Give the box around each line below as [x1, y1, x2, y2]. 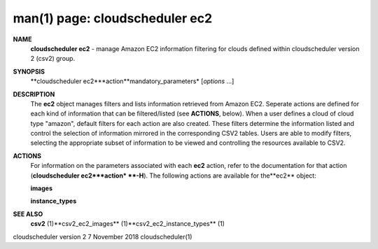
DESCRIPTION [13, 90, 55, 98]
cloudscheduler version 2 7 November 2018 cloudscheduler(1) [13, 232, 192, 241]
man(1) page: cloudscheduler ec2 [13, 10, 213, 26]
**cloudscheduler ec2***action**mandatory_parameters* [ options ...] [30, 77, 234, 85]
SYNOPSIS [13, 67, 45, 76]
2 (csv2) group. [30, 55, 76, 63]
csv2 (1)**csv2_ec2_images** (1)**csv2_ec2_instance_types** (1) [30, 220, 225, 228]
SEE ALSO [13, 210, 43, 218]
